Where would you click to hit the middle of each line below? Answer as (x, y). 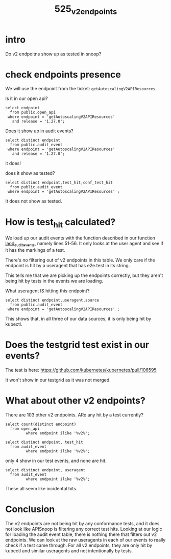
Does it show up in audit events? (40, 131)
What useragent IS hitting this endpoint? (47, 291)
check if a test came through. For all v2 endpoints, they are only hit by (79, 545)
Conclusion (30, 509)
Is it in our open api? (27, 98)
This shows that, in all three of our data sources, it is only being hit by (78, 318)
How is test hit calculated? (60, 223)
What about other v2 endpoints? (75, 400)
